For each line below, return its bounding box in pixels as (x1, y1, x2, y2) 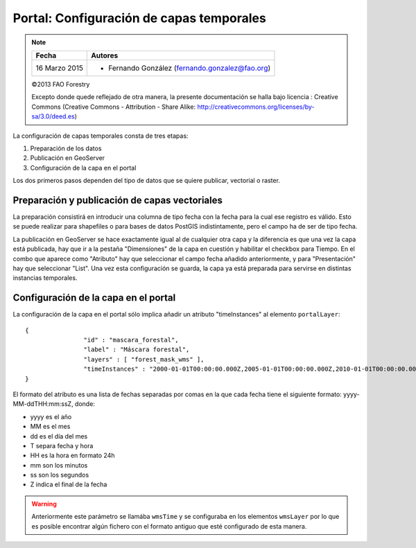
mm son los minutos (30, 461, 88, 469)
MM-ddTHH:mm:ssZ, (12, 400, 73, 408)
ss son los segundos (30, 471, 89, 479)
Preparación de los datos (30, 144, 102, 152)
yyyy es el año (30, 412, 72, 421)
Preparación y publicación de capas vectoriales (12, 194, 223, 206)
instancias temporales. (12, 274, 78, 282)
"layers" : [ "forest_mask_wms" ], (83, 355, 205, 363)
